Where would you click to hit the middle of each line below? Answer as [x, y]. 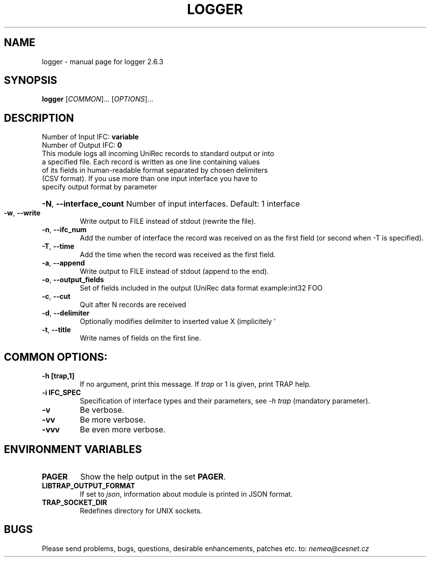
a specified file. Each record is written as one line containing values [151, 162]
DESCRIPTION [39, 118]
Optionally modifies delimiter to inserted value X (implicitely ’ [178, 321]
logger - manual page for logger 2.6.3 [103, 61]
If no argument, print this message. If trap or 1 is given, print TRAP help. [195, 384]
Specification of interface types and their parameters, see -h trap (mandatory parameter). [225, 401]
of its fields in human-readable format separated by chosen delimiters [155, 170]
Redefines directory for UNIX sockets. [141, 510]
